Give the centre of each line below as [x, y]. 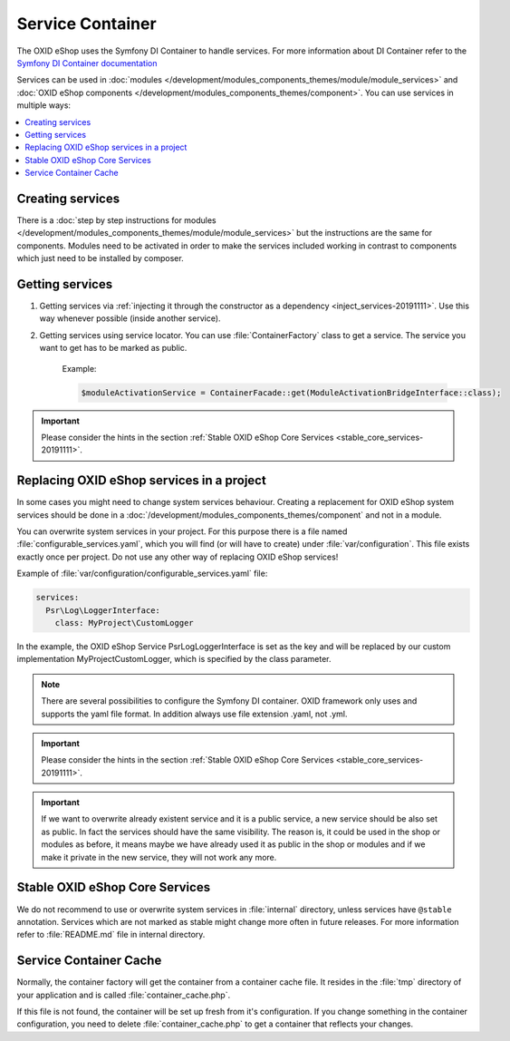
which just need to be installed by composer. [101, 258]
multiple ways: [44, 105]
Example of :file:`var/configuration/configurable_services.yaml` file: [142, 574]
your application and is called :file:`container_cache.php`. [124, 995]
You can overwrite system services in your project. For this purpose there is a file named [182, 531]
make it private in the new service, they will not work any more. [159, 857]
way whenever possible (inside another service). [130, 318]
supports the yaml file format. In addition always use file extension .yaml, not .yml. [194, 714]
